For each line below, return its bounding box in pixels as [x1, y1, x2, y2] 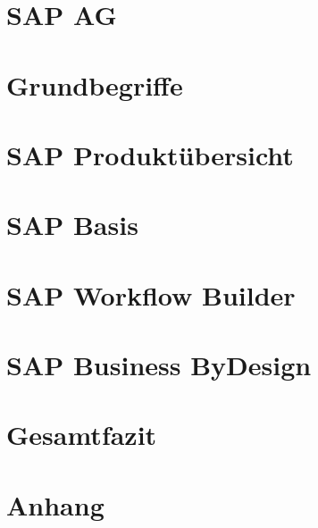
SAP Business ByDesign [6, 347, 312, 383]
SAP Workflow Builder [6, 276, 296, 313]
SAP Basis [6, 206, 138, 243]
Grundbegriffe [6, 66, 183, 103]
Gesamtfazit [6, 416, 157, 453]
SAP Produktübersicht [6, 136, 294, 172]
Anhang [6, 486, 105, 523]
